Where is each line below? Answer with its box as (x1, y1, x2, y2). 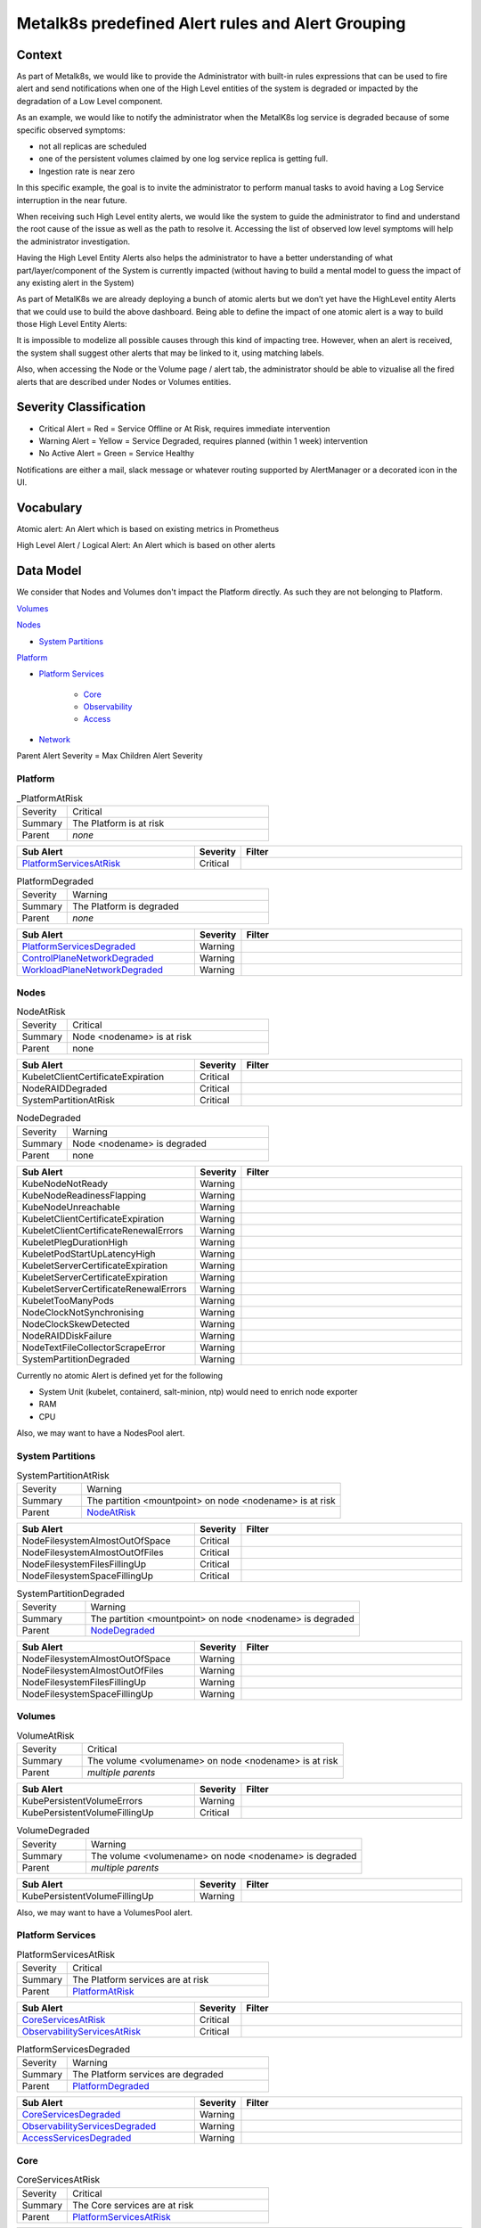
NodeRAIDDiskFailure (21, 1329, 112, 1341)
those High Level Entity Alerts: (16, 319, 128, 330)
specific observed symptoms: (16, 125, 126, 135)
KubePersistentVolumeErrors (21, 1795, 143, 1807)
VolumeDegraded (16, 1824, 91, 1837)
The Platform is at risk (72, 816, 165, 829)
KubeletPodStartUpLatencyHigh (21, 1248, 156, 1260)
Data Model (16, 563, 82, 578)
